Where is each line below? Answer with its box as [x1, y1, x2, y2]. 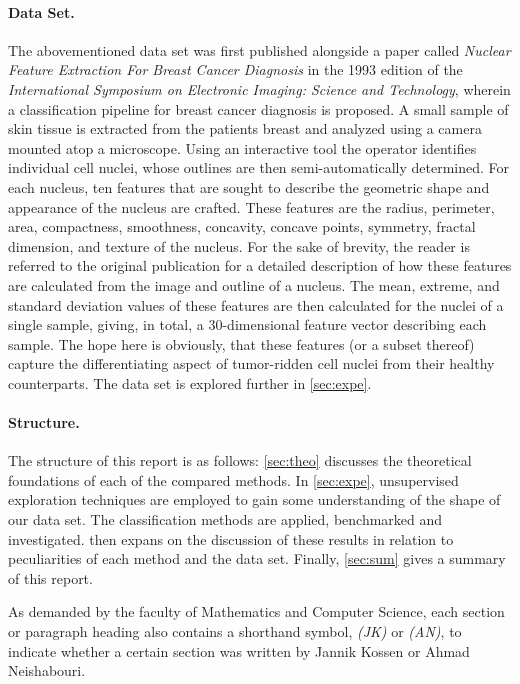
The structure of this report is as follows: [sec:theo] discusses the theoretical [8, 450, 472, 471]
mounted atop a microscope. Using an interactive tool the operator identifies [8, 137, 477, 158]
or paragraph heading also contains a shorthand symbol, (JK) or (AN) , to [8, 621, 462, 642]
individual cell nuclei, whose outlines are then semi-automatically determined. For [8, 157, 510, 178]
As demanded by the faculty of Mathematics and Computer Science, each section [8, 601, 505, 622]
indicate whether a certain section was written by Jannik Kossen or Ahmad [8, 640, 470, 661]
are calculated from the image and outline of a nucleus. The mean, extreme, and [8, 274, 500, 295]
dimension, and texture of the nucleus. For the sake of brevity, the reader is [8, 235, 470, 256]
